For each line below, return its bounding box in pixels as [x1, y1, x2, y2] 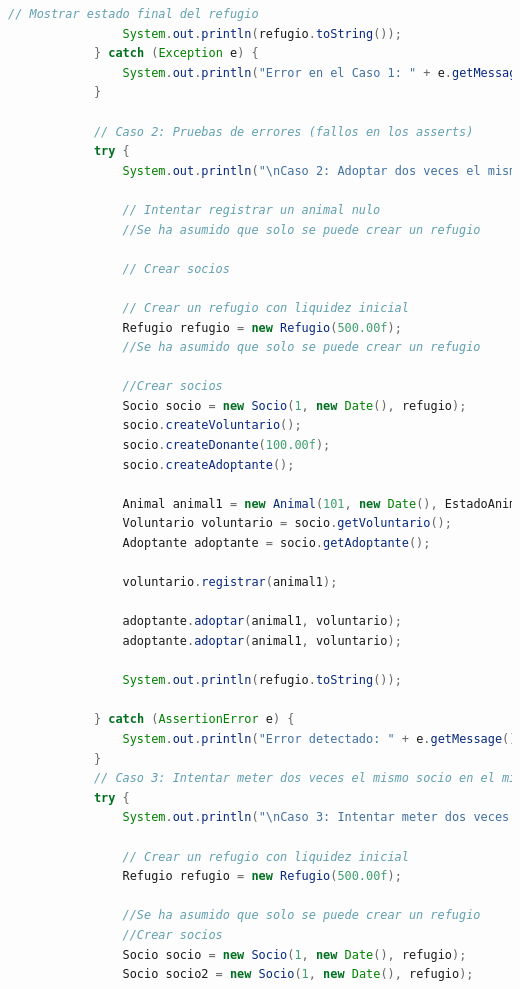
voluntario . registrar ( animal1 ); [122, 575, 338, 590]
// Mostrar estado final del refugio [8, 7, 259, 21]
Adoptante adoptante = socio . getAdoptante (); [122, 536, 431, 551]
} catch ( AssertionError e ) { [93, 712, 295, 727]
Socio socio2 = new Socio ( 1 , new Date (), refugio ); [122, 967, 474, 982]
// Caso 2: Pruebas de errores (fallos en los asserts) [93, 124, 474, 139]
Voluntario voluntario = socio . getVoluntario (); [122, 516, 452, 531]
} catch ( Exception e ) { [93, 46, 259, 61]
